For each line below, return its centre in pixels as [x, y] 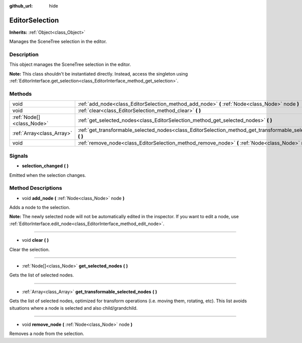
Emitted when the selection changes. [48, 175]
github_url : [21, 6]
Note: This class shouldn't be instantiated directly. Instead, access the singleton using [99, 74]
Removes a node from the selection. [47, 334]
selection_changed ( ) [45, 166]
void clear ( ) [35, 240]
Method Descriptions [36, 188]
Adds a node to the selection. [40, 208]
